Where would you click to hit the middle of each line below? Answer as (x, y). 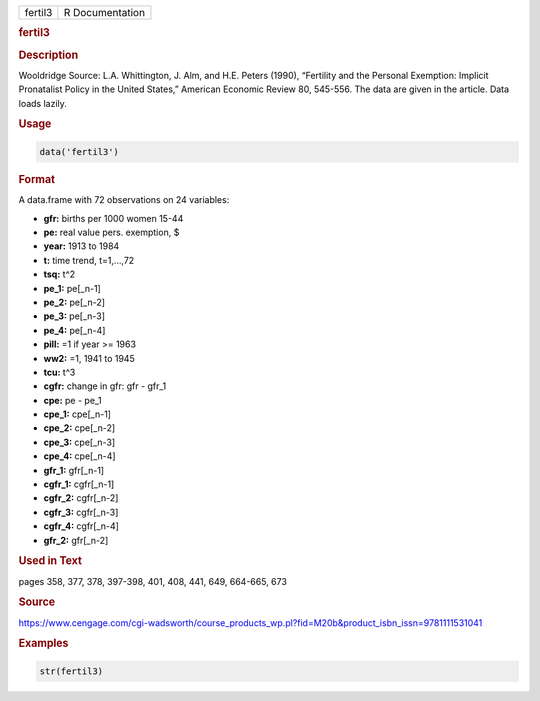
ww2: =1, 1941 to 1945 (89, 358)
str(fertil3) (71, 671)
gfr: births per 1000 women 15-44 (113, 218)
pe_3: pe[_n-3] (74, 316)
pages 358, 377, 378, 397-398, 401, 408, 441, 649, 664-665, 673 (152, 581)
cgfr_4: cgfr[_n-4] (81, 526)
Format (36, 179)
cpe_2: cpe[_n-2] (79, 428)
